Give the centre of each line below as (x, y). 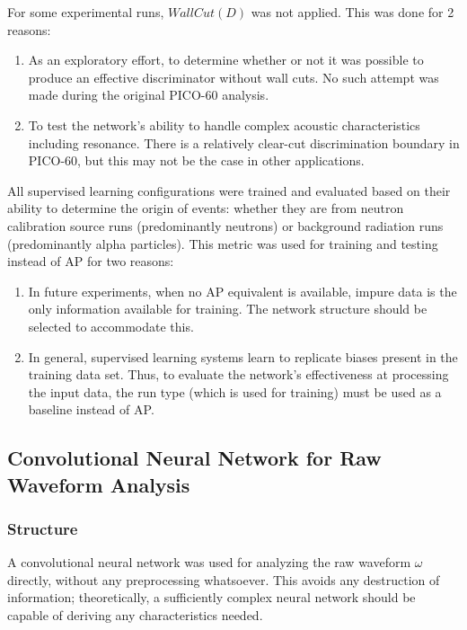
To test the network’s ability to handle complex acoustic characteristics (224, 124)
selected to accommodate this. (111, 326)
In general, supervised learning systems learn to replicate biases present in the (243, 356)
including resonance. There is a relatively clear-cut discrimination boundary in (244, 142)
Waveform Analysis (99, 484)
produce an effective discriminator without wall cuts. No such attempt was (233, 77)
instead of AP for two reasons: (91, 261)
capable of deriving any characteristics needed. (135, 615)
